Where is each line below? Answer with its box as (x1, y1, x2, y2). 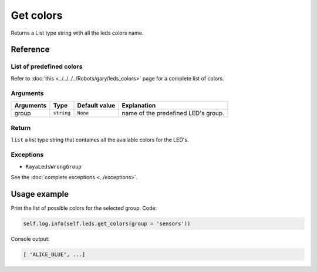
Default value (77, 101, 116, 109)
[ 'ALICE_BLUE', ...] (23, 251, 86, 258)
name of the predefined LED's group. (122, 109, 224, 117)
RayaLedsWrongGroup (25, 163, 82, 170)
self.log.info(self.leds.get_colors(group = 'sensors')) (23, 220, 191, 227)
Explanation (122, 101, 156, 109)
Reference (11, 45, 50, 55)
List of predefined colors (11, 62, 83, 70)
